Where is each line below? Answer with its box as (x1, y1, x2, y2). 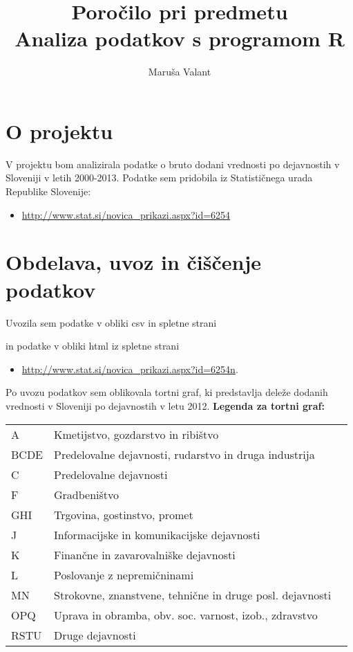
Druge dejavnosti (54, 626, 136, 643)
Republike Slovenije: (6, 184, 91, 199)
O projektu (6, 116, 113, 145)
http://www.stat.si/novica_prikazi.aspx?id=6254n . (21, 361, 238, 376)
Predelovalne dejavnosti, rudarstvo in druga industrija (54, 446, 315, 462)
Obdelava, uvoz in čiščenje (6, 248, 261, 276)
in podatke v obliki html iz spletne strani (6, 338, 180, 353)
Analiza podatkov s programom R (15, 24, 345, 53)
